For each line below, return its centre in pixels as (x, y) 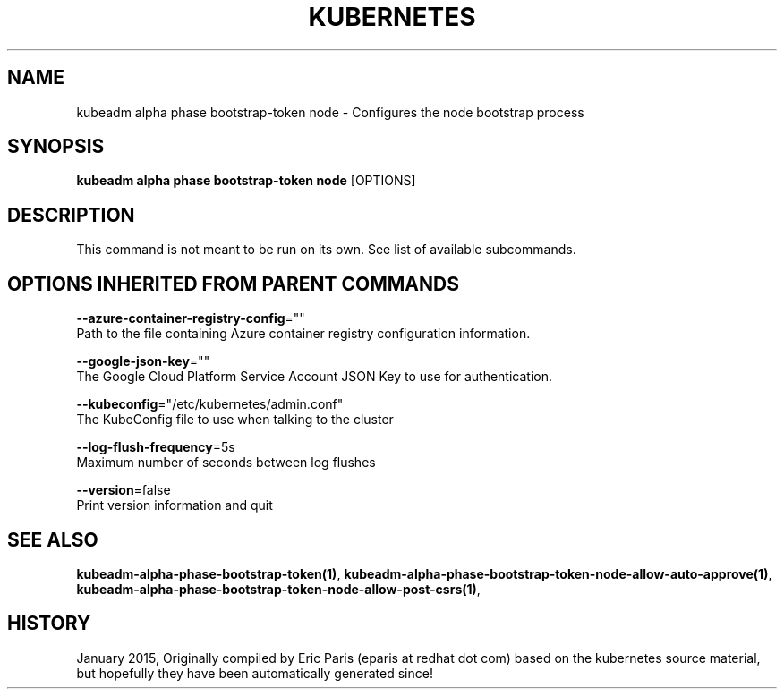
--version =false (124, 490)
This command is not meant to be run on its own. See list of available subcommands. (326, 250)
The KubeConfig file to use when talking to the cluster (235, 420)
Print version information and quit (175, 505)
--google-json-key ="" (143, 361)
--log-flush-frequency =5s (156, 447)
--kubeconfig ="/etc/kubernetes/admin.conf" (210, 404)
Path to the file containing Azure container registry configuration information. (303, 334)
